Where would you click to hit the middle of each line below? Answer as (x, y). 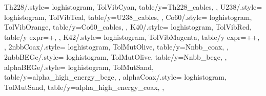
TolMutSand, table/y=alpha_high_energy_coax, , (84, 87)
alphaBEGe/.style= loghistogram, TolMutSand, (79, 67)
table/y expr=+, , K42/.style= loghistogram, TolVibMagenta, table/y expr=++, (132, 37)
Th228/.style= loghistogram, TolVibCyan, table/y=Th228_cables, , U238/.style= (133, 7)
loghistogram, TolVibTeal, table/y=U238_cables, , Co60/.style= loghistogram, (128, 17)
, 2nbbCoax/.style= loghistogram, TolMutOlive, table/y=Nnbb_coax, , (116, 47)
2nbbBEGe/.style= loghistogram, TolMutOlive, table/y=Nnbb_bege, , (116, 56)
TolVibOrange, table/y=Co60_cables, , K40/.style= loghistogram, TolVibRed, (128, 27)
